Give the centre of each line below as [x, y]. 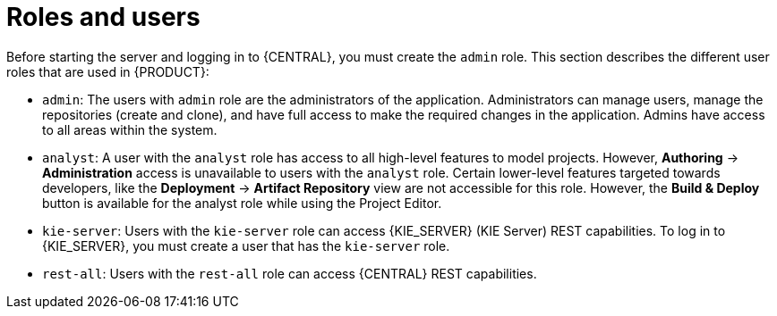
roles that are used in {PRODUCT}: [108, 71]
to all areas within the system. [130, 129]
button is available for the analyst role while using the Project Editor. [242, 203]
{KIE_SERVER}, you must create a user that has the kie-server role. [246, 245]
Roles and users [103, 17]
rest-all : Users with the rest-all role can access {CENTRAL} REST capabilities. [290, 273]
